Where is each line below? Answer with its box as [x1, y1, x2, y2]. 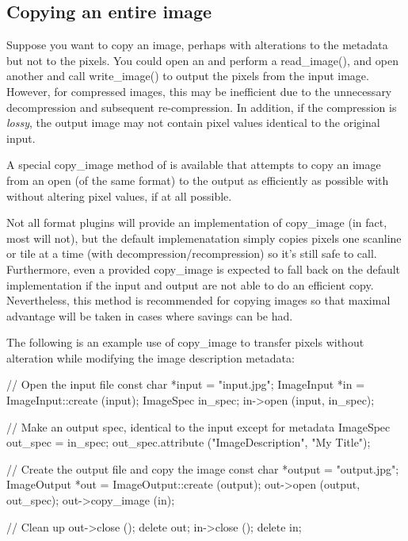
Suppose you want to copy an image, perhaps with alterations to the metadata [6, 36, 388, 53]
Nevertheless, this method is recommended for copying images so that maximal [6, 292, 391, 309]
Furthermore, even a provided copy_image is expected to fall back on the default [6, 260, 401, 277]
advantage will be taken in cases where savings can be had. [6, 307, 293, 324]
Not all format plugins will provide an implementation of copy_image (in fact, [6, 214, 387, 231]
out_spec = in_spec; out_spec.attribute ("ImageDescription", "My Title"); [6, 434, 371, 451]
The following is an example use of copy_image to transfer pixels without [6, 334, 364, 351]
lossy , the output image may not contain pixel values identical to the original [6, 114, 380, 131]
